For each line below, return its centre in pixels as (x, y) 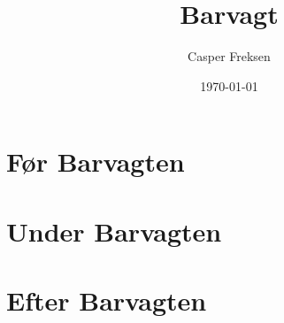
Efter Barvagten (107, 300)
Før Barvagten (96, 161)
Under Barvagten (114, 231)
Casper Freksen (229, 56)
